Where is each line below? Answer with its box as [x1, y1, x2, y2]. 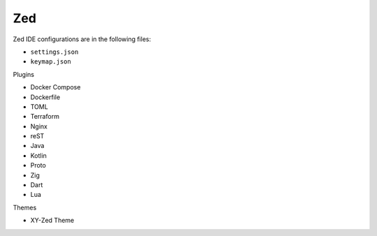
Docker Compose [30, 83, 81, 91]
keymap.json [30, 58, 71, 66]
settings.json [30, 47, 79, 56]
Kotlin [30, 151, 47, 160]
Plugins [13, 70, 35, 78]
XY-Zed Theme [30, 216, 75, 225]
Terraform [30, 112, 59, 121]
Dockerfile [30, 93, 61, 101]
